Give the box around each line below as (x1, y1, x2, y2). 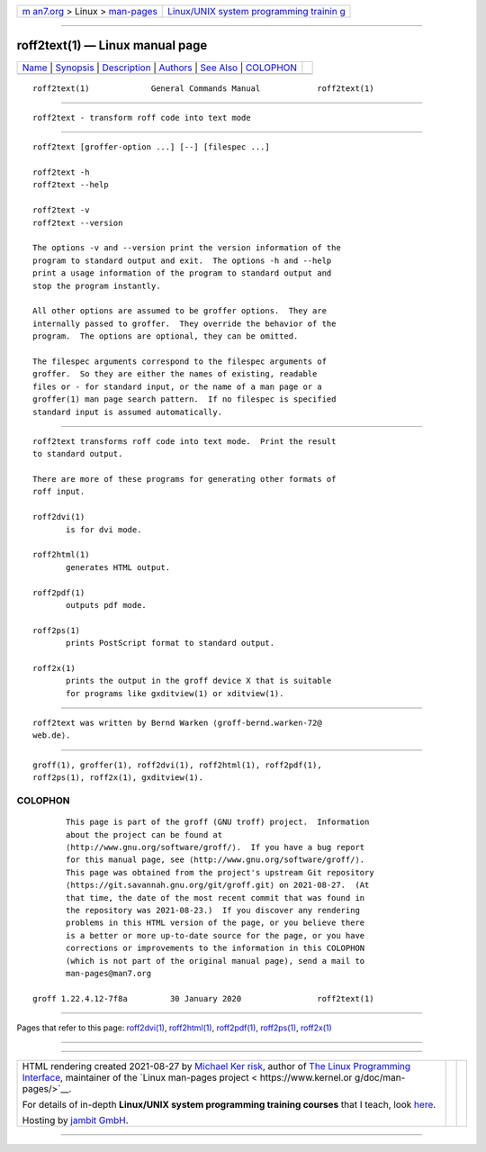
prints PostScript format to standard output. (66, 638, 274, 649)
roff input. (32, 486, 85, 497)
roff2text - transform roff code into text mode (32, 113, 251, 122)
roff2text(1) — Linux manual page (16, 38, 208, 53)
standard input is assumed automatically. (32, 406, 223, 417)
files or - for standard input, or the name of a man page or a (32, 381, 323, 392)
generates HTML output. (66, 562, 171, 572)
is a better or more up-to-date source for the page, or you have (66, 930, 365, 940)
